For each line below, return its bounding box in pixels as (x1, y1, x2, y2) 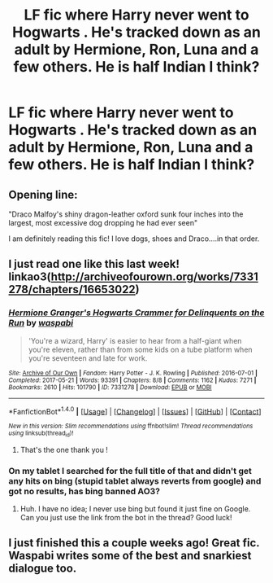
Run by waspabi (8, 318, 74, 329)
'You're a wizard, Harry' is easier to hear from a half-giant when (28, 335, 242, 345)
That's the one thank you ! (19, 445, 108, 454)
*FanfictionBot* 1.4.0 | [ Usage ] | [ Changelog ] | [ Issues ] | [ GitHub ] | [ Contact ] (8, 405, 262, 416)
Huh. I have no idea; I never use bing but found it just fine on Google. (19, 503, 251, 514)
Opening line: (8, 187, 78, 201)
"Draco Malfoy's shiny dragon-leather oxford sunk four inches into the (8, 209, 244, 219)
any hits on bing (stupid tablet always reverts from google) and (8, 475, 262, 486)
